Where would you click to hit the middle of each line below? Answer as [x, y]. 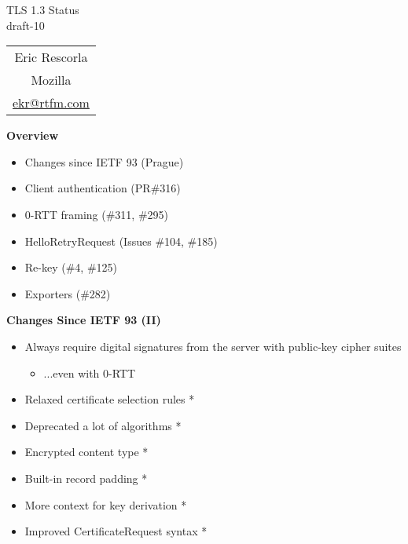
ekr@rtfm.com [51, 103]
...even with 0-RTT [90, 372]
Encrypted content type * [86, 452]
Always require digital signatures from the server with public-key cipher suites [213, 346]
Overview [33, 135]
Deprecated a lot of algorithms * [103, 425]
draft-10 [26, 25]
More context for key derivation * [106, 504]
